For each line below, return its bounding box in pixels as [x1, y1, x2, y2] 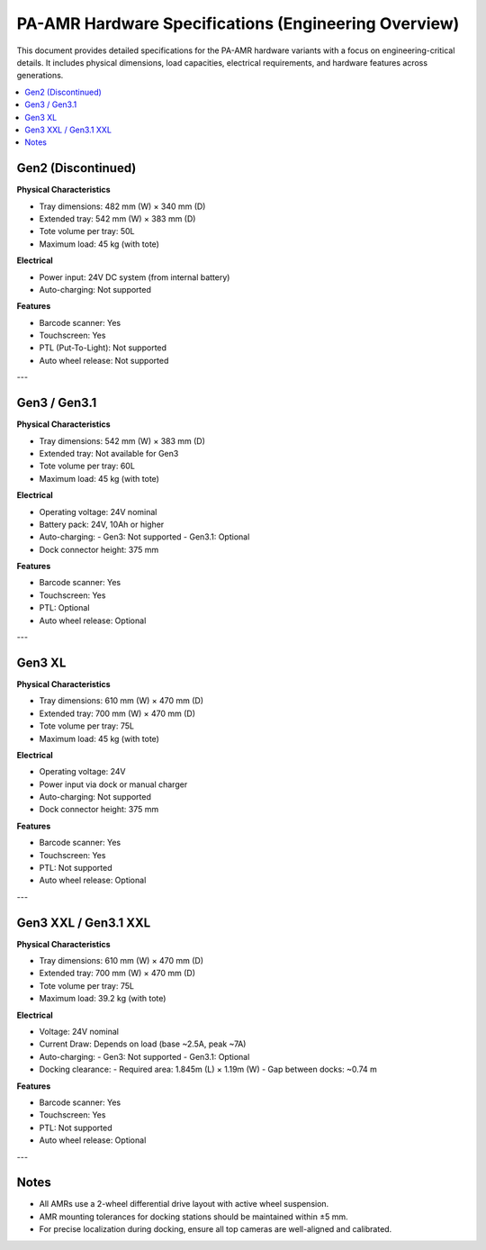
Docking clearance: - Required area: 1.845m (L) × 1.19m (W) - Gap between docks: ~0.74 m [39, 1064, 378, 1075]
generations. [16, 70, 64, 81]
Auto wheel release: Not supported [39, 355, 169, 366]
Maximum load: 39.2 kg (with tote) [39, 993, 166, 1004]
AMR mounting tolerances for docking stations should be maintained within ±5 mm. [39, 1211, 348, 1222]
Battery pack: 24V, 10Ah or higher [39, 519, 165, 530]
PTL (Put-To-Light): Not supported [39, 342, 166, 353]
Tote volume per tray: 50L [39, 226, 135, 237]
